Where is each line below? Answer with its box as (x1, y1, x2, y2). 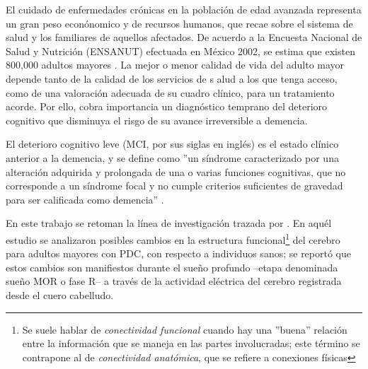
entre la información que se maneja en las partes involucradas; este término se (22, 336, 360, 351)
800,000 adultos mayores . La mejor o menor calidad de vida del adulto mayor (6, 57, 345, 72)
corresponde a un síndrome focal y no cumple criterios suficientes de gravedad (6, 178, 343, 193)
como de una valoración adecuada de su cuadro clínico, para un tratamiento (6, 85, 335, 100)
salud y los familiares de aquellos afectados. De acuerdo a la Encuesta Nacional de (6, 30, 362, 45)
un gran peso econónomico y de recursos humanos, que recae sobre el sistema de (6, 16, 353, 30)
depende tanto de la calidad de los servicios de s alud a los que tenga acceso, (6, 71, 338, 86)
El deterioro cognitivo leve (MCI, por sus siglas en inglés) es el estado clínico (6, 136, 339, 151)
